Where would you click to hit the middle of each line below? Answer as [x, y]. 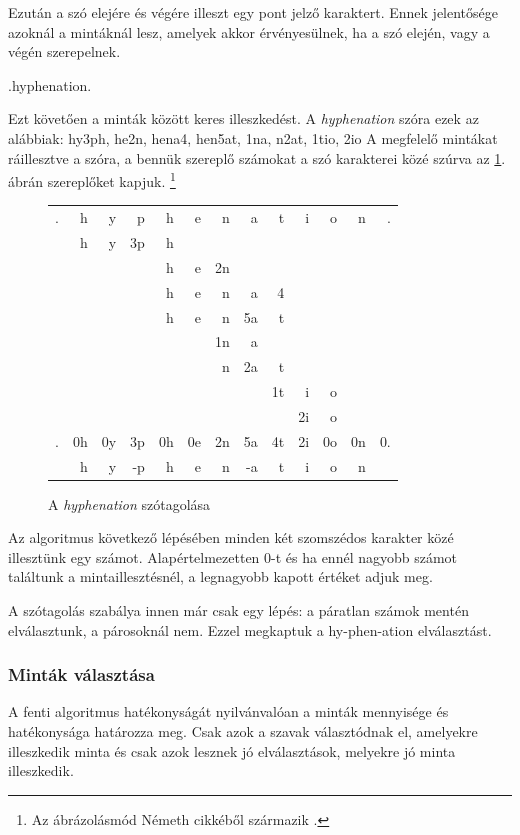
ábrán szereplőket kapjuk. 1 [92, 179]
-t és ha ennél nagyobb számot [364, 556]
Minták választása [81, 674]
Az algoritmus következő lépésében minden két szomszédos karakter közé [231, 537]
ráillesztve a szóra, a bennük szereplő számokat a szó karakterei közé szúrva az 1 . [257, 157]
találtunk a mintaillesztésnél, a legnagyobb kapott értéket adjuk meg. [220, 576]
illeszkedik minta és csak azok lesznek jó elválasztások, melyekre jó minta [232, 750]
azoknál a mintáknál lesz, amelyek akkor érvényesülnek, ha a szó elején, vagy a [249, 31]
